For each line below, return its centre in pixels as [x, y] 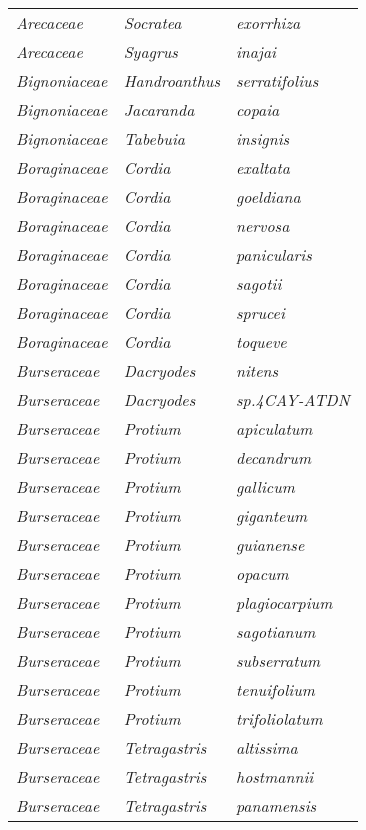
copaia [257, 109]
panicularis [273, 254]
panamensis [276, 805]
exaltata [262, 167]
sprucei [260, 312]
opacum [262, 573]
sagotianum [275, 631]
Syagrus [150, 51]
